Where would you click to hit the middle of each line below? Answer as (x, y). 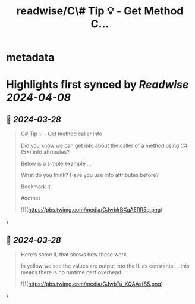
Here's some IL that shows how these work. (74, 254)
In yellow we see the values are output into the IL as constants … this (105, 266)
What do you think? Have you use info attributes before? (90, 175)
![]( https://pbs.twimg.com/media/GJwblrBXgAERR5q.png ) (92, 210)
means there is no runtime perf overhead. (72, 272)
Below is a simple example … (56, 164)
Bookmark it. (36, 187)
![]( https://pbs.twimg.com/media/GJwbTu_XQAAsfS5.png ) (92, 284)
